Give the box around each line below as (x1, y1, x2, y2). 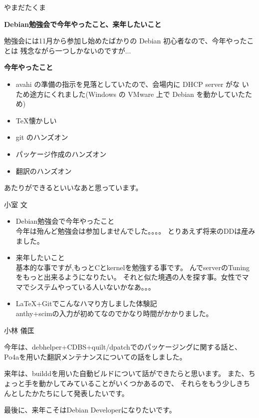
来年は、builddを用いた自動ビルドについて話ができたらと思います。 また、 (4, 368, 249, 379)
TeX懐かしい (15, 115, 57, 125)
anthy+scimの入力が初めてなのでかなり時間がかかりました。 (15, 308, 213, 319)
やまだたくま (4, 2, 46, 12)
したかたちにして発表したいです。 (17, 388, 129, 398)
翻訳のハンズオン (15, 165, 72, 176)
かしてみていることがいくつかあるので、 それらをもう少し (45, 378, 237, 389)
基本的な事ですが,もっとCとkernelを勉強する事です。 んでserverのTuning (15, 262, 250, 272)
